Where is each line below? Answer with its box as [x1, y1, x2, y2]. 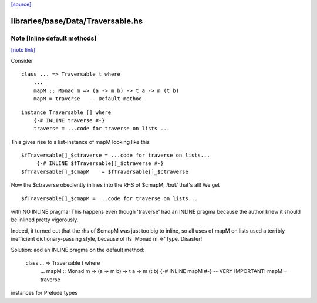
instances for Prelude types [11, 289, 78, 297]
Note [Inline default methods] [11, 34, 97, 42]
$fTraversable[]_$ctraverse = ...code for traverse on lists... [21, 152, 211, 159]
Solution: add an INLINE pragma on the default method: [11, 246, 145, 253]
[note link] [11, 46, 36, 53]
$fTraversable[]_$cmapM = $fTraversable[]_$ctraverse [21, 168, 189, 175]
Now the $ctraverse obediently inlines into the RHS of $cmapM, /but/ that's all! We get [11, 181, 220, 188]
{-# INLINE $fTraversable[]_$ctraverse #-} [36, 160, 164, 167]
